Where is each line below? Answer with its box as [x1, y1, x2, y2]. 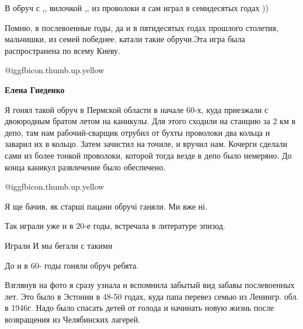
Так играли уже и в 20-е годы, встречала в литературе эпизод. [5, 220, 225, 232]
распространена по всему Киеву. [5, 44, 120, 56]
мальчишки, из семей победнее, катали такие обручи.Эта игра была [5, 33, 245, 45]
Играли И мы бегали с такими [5, 239, 113, 251]
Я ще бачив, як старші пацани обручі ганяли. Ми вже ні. [5, 200, 208, 212]
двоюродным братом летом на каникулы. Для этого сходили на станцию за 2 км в [5, 115, 296, 127]
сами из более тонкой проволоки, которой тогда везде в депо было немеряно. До [5, 149, 292, 161]
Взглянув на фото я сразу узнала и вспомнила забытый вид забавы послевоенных [5, 279, 295, 291]
